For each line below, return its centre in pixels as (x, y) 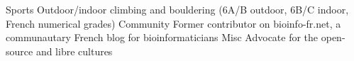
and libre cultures (74, 51)
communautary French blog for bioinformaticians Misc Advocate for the (162, 37)
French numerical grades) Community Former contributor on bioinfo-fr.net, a (173, 23)
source (20, 51)
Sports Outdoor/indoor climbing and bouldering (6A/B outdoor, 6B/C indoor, (177, 9)
